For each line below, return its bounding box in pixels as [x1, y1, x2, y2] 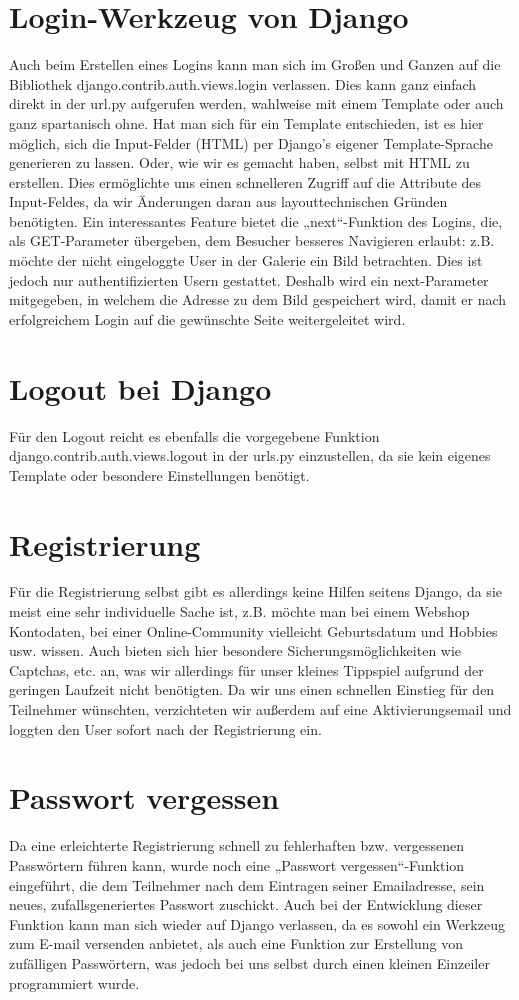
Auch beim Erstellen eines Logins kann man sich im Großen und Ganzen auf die [9, 54, 501, 75]
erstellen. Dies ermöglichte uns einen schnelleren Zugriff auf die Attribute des [9, 171, 482, 192]
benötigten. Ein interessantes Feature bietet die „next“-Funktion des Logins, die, [9, 210, 503, 231]
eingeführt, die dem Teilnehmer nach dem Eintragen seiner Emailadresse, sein [9, 874, 485, 895]
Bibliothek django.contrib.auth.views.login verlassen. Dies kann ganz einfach [9, 73, 477, 94]
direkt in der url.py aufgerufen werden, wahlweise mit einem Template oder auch [9, 93, 504, 114]
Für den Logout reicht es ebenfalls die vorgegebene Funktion [9, 425, 380, 446]
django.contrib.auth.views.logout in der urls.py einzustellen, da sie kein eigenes [9, 445, 491, 466]
